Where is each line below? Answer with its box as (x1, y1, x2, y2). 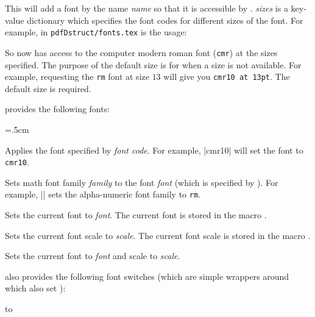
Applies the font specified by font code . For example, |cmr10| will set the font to (5, 143, 303, 156)
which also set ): (5, 282, 66, 294)
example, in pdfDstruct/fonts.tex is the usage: (5, 26, 187, 38)
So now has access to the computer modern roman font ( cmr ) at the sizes (5, 46, 278, 59)
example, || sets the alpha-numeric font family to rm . (5, 188, 200, 201)
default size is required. (5, 82, 91, 94)
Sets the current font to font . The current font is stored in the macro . (5, 208, 267, 221)
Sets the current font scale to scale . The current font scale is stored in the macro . (5, 229, 311, 241)
